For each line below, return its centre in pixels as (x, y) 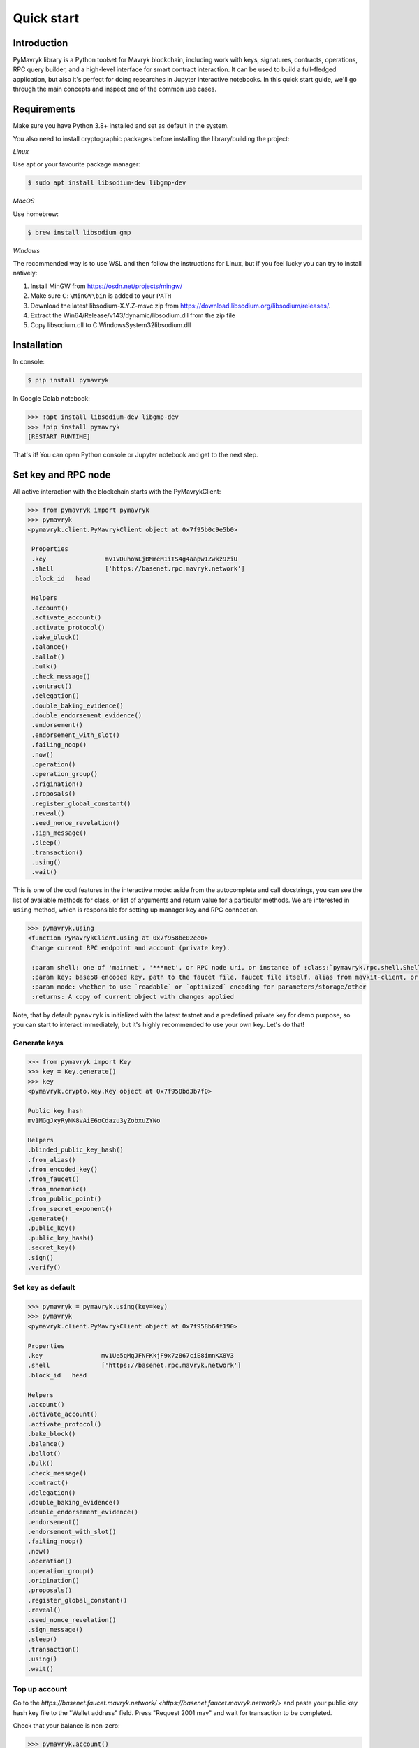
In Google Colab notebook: (52, 399)
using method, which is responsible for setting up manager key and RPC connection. (136, 910)
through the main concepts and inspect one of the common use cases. (115, 89)
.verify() (44, 1267)
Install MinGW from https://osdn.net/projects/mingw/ (106, 286)
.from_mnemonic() (57, 1189)
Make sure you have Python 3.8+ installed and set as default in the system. (121, 126)
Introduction (41, 43)
